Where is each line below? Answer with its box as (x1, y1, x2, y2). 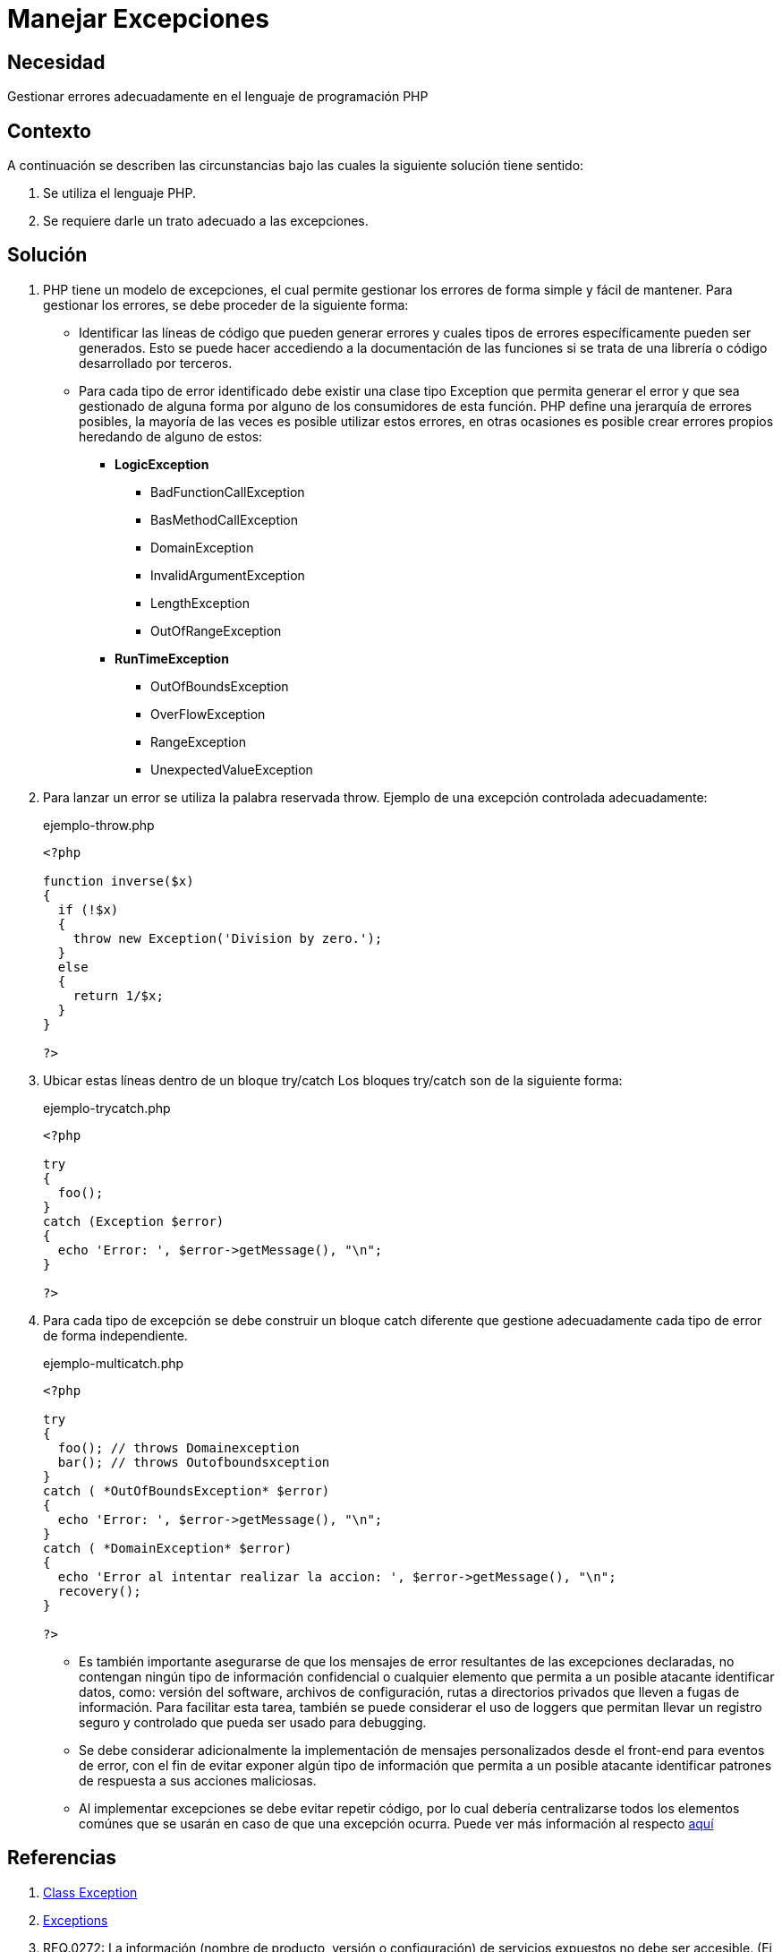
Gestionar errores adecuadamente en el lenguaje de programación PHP (7, 89, 429, 105)
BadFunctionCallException (150, 484, 305, 500)
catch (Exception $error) (43, 1213, 225, 1229)
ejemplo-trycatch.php (43, 1100, 171, 1116)
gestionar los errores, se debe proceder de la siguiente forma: (43, 296, 409, 312)
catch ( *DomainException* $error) (43, 1540, 293, 1555)
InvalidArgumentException (150, 567, 305, 583)
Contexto (7, 119, 91, 142)
